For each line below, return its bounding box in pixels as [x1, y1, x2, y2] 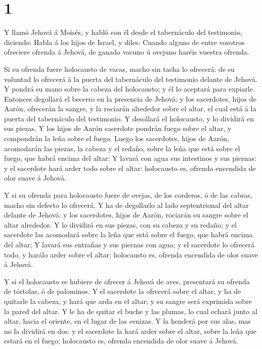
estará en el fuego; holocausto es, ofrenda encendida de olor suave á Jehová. [4, 335, 238, 346]
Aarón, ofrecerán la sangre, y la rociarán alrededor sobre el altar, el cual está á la [4, 103, 256, 114]
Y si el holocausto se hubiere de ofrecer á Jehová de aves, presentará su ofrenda [4, 276, 250, 286]
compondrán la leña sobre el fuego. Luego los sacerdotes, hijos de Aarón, [4, 133, 229, 144]
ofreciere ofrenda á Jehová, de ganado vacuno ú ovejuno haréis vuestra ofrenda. [4, 47, 249, 57]
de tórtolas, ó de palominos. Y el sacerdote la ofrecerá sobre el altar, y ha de [4, 286, 241, 296]
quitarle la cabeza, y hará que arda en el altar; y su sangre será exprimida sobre [4, 295, 252, 306]
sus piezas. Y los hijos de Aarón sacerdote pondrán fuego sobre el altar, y [4, 123, 232, 134]
